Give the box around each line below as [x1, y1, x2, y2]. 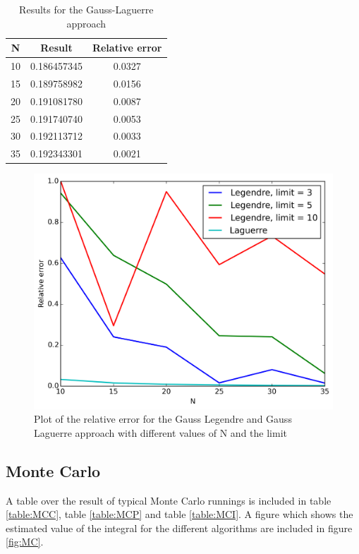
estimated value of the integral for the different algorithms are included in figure [6, 520, 353, 535]
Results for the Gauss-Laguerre [19, 2, 154, 16]
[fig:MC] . [6, 534, 44, 549]
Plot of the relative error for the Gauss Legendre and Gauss [34, 411, 292, 426]
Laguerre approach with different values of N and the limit [34, 425, 287, 440]
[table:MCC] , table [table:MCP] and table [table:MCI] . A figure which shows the [6, 507, 353, 522]
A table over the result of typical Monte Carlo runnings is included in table [6, 493, 331, 507]
